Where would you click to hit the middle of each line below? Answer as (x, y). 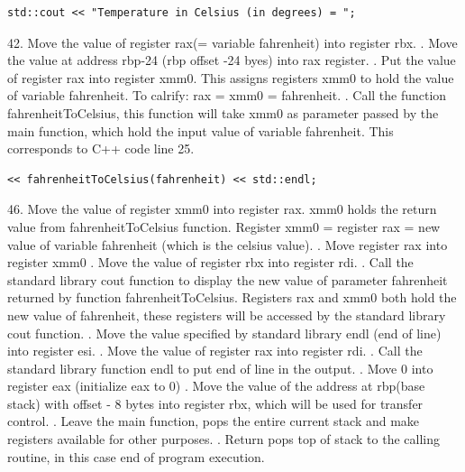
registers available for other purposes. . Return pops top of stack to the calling (224, 439)
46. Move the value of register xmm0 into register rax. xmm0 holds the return (222, 209)
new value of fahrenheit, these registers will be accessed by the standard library (227, 315)
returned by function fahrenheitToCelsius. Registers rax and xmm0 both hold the (232, 297)
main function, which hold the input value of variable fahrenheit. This (201, 130)
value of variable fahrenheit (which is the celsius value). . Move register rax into (228, 244)
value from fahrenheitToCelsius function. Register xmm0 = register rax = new (224, 226)
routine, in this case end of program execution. (136, 456)
